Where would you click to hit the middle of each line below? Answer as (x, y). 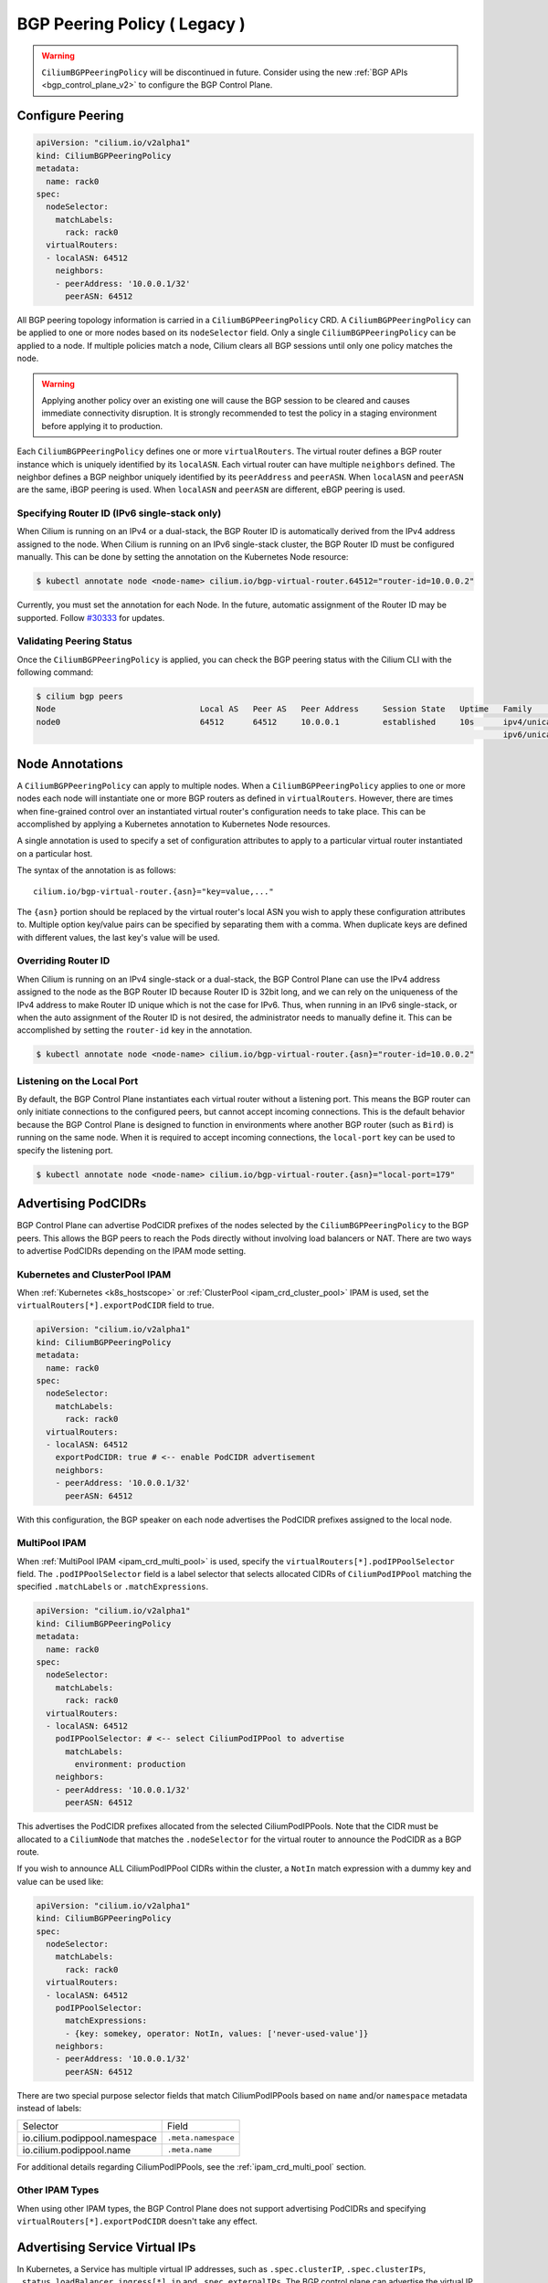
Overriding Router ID (63, 961)
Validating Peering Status (74, 641)
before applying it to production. (102, 426)
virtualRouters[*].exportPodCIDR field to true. (116, 1305)
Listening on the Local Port (78, 1080)
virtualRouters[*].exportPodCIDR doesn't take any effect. (137, 2221)
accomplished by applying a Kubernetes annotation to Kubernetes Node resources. (174, 824)
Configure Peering (70, 116)
